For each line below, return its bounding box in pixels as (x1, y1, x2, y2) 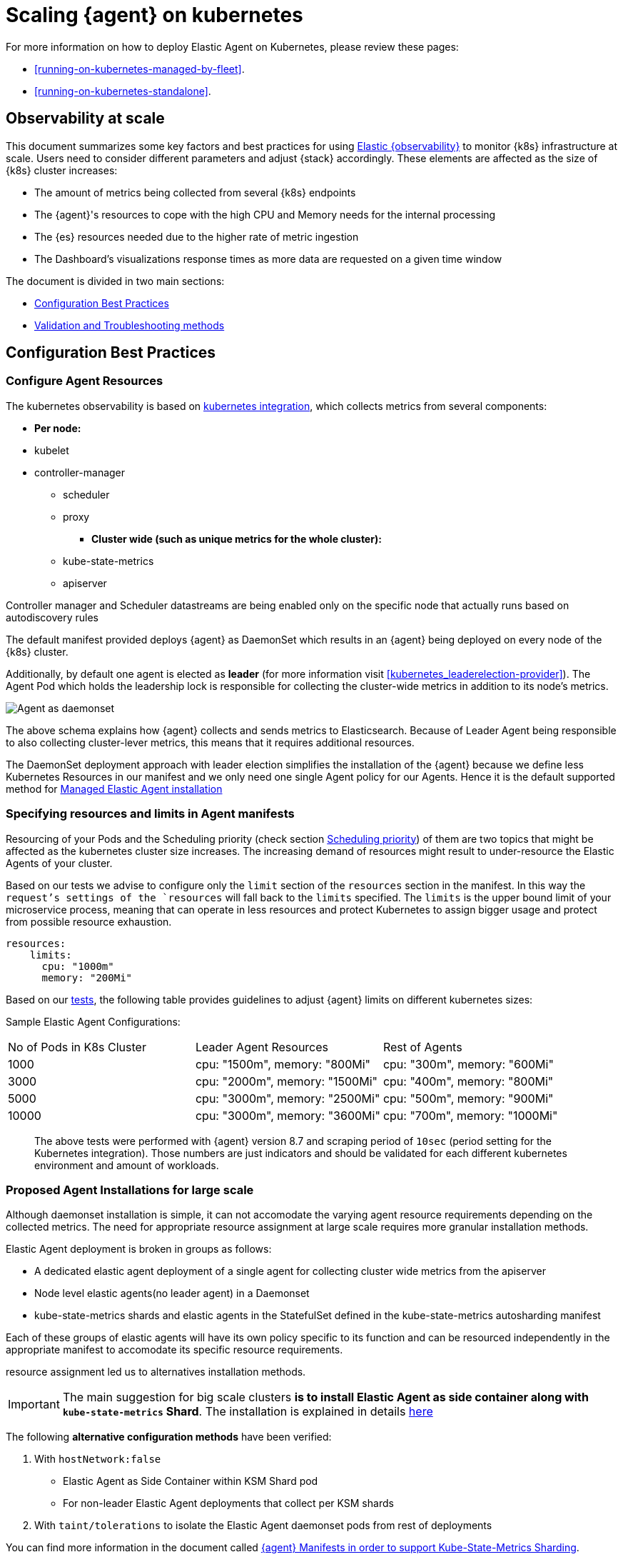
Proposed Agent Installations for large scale (6, 1182, 254, 1197)
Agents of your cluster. (6, 856, 113, 869)
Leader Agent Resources (195, 1039, 329, 1054)
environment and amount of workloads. (34, 1158, 219, 1171)
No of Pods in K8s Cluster (8, 1039, 146, 1054)
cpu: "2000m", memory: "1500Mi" (195, 1073, 378, 1088)
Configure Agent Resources (6, 374, 163, 389)
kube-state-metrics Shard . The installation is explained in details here (62, 1404, 433, 1419)
